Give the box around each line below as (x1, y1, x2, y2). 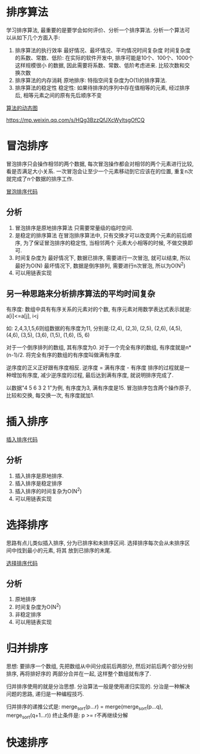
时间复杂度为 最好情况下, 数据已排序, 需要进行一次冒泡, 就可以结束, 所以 (14, 254, 191, 261)
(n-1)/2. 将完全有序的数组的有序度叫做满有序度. (6, 351, 122, 358)
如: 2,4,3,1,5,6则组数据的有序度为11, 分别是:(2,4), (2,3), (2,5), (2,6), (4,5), (6, 325, 182, 332)
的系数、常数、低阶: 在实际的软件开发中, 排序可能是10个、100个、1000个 (14, 54, 194, 61)
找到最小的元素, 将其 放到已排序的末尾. (16, 547, 112, 554)
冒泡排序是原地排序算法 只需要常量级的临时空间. (14, 224, 133, 231)
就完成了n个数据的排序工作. (6, 175, 74, 182)
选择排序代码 (6, 559, 38, 566)
